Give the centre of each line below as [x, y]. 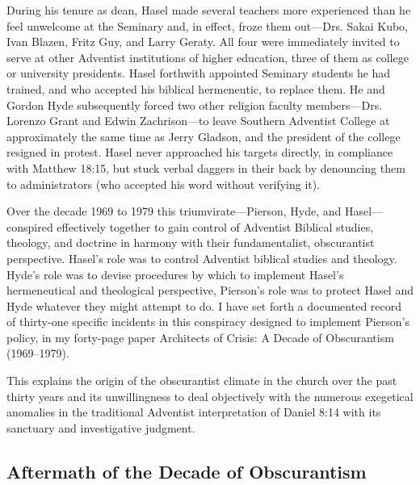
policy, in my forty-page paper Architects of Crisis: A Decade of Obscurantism [200, 337]
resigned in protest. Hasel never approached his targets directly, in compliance [200, 152]
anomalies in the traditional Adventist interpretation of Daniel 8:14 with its [194, 412]
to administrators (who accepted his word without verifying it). [164, 184]
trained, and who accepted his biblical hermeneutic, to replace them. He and [196, 88]
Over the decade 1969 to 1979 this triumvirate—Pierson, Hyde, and [174, 211]
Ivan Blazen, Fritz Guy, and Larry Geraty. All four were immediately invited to [203, 42]
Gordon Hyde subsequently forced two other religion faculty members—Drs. [195, 105]
